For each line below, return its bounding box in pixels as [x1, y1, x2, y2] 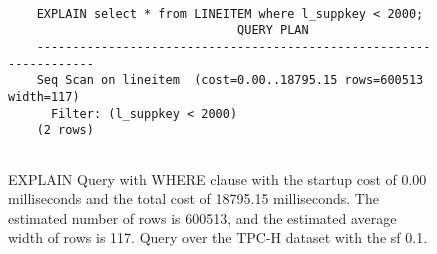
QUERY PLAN [237, 23, 309, 38]
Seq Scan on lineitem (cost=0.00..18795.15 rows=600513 [36, 73, 424, 88]
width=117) [8, 89, 80, 104]
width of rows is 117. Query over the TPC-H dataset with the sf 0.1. [8, 227, 428, 248]
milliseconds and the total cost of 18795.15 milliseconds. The [8, 188, 379, 209]
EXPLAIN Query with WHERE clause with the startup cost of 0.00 [8, 168, 427, 189]
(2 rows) [36, 123, 94, 138]
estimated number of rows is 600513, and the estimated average [8, 207, 397, 228]
